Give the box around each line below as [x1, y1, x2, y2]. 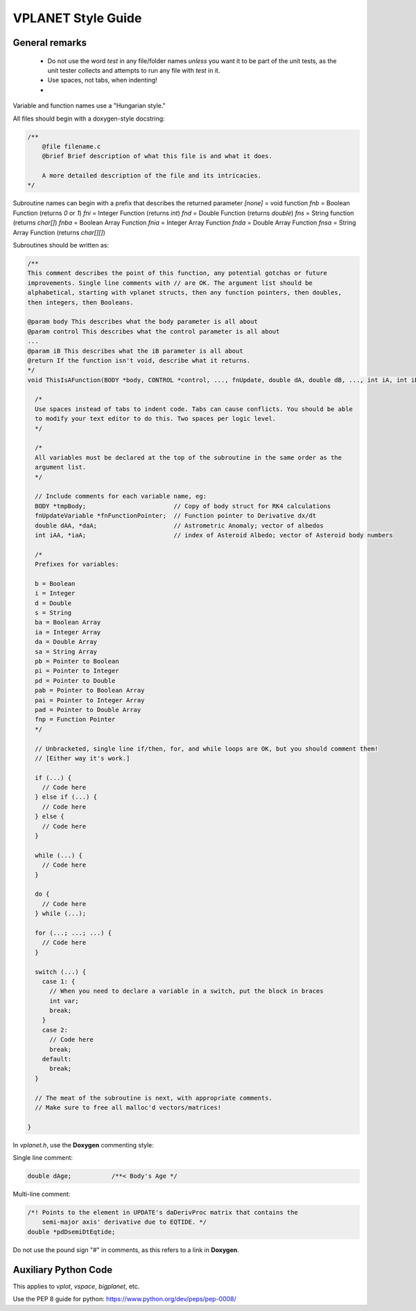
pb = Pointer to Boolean [35, 657, 119, 665]
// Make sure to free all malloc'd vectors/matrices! [35, 1103, 222, 1111]
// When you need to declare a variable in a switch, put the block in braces [49, 987, 324, 995]
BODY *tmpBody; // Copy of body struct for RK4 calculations [35, 502, 331, 510]
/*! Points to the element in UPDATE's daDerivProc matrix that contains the [27, 1208, 298, 1217]
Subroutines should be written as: [12, 241, 110, 249]
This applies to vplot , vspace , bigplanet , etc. [12, 1282, 140, 1290]
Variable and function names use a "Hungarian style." [12, 101, 166, 110]
